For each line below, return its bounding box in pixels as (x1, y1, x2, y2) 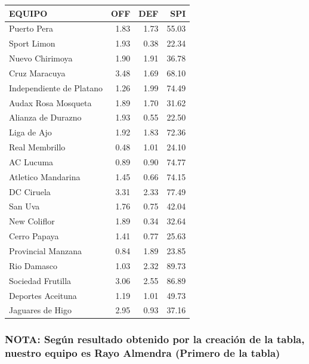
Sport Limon (9, 37, 55, 50)
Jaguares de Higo (9, 304, 72, 316)
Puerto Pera (9, 22, 53, 35)
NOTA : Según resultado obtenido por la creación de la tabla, (5, 332, 305, 347)
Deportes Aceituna (9, 289, 77, 301)
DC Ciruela (9, 185, 51, 198)
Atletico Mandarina (9, 170, 81, 183)
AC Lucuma (9, 155, 54, 168)
